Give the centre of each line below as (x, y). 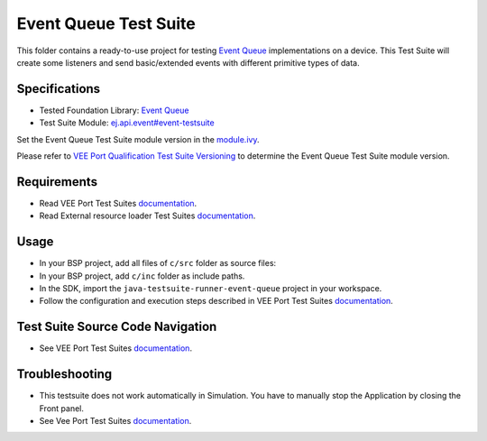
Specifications (59, 89)
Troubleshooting (64, 374)
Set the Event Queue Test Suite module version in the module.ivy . (138, 139)
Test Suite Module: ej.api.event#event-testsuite (127, 123)
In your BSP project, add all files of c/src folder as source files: (158, 263)
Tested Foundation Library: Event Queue (114, 110)
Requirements (57, 182)
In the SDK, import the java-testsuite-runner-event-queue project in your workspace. (211, 288)
